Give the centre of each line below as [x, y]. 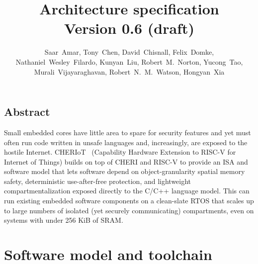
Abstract [27, 112]
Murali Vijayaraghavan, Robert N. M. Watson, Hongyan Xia [129, 71]
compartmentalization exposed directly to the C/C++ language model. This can [127, 191]
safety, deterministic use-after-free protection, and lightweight [98, 181]
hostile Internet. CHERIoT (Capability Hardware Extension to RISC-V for [120, 152]
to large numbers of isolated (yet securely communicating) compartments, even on [129, 210]
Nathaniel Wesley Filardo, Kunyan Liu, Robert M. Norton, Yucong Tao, [129, 61]
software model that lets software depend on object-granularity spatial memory [125, 171]
